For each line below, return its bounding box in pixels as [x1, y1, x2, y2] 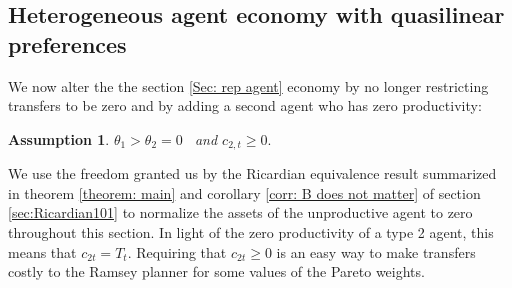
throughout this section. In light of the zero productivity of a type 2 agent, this [8, 222, 494, 243]
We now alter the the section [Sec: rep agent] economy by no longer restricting [8, 75, 489, 96]
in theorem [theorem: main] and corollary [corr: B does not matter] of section [8, 182, 481, 203]
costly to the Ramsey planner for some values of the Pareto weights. [8, 261, 425, 282]
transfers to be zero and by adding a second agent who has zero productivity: [8, 95, 482, 116]
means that [8, 241, 77, 262]
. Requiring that [127, 241, 227, 262]
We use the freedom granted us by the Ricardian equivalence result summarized [8, 163, 497, 184]
